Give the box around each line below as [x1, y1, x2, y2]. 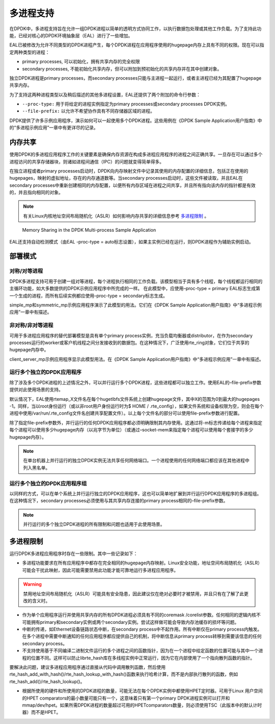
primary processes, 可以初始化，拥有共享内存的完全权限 [22, 59, 140, 65]
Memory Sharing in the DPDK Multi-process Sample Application [22, 227, 156, 233]
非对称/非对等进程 [9, 322, 53, 329]
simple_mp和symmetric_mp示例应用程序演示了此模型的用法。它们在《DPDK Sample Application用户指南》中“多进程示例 [9, 302, 262, 308]
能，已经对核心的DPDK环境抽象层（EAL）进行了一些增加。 [9, 32, 133, 38]
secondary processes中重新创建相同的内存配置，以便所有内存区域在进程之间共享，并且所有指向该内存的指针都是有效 [9, 182, 256, 188]
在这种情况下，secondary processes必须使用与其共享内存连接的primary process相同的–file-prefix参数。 [9, 498, 228, 504]
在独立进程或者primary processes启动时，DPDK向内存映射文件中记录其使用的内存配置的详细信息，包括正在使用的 [9, 167, 249, 174]
